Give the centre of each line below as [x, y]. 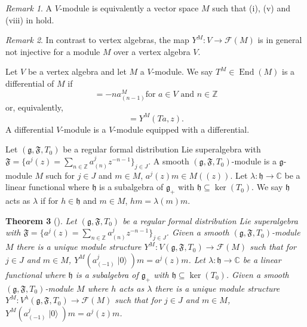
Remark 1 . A [29, 8]
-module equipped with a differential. [182, 129]
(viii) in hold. [30, 19]
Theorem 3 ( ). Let [41, 220]
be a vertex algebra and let [77, 71]
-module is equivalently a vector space [129, 8]
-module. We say [182, 71]
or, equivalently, [34, 107]
